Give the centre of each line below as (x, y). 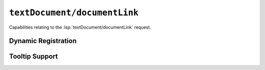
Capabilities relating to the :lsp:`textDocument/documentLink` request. (80, 27)
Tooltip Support (34, 57)
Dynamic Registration (43, 41)
